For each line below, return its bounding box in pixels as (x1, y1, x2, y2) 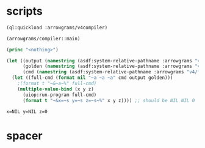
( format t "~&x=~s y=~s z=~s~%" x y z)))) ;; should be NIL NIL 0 (22, 97, 195, 103)
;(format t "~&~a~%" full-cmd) (17, 81, 97, 87)
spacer (6, 128, 43, 142)
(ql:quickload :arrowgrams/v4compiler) (6, 24, 108, 31)
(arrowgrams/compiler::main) (6, 35, 81, 42)
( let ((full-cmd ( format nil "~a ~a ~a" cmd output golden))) (12, 75, 173, 81)
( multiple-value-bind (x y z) (17, 86, 95, 92)
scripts (6, 4, 43, 18)
